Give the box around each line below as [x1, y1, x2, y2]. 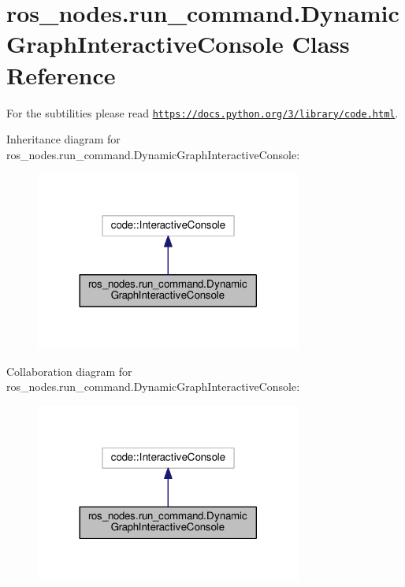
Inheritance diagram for [6, 131, 121, 147]
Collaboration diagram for [6, 362, 132, 379]
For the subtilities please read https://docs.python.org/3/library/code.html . [6, 104, 399, 121]
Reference [6, 58, 116, 91]
